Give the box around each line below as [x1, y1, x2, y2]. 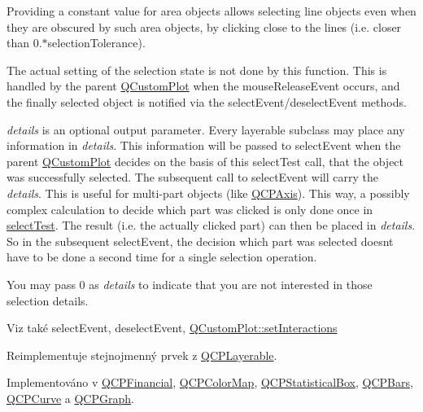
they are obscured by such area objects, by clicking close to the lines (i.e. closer [7, 18, 402, 35]
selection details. [7, 291, 89, 309]
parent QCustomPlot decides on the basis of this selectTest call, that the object [7, 152, 404, 169]
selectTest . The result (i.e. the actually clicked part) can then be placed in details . [7, 217, 416, 234]
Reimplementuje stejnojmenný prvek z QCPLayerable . [7, 346, 277, 363]
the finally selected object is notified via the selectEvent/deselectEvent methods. [7, 93, 407, 110]
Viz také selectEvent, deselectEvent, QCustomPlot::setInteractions [7, 319, 338, 336]
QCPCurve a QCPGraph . [7, 389, 134, 406]
